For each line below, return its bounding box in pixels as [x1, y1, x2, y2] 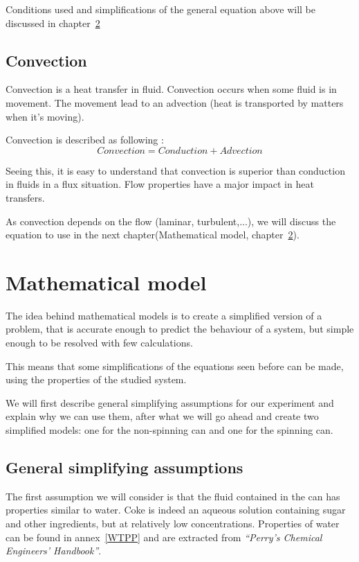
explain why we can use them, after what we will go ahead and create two [6, 409, 319, 423]
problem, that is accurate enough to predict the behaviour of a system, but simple [6, 322, 354, 336]
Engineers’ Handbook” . [6, 543, 102, 558]
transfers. [6, 190, 45, 204]
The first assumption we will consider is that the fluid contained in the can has [6, 489, 340, 503]
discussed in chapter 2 [6, 15, 100, 30]
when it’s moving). [6, 109, 84, 123]
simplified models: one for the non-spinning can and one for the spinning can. [6, 423, 333, 437]
